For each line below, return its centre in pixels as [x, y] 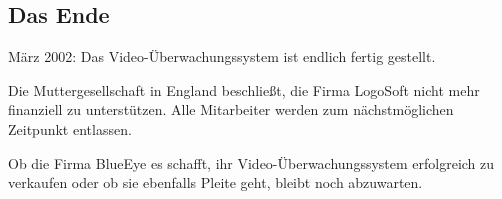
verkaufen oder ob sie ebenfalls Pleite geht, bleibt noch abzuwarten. [215, 182]
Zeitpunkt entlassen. [70, 128]
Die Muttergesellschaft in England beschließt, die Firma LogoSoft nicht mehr [244, 89]
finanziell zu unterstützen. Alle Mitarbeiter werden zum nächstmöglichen [231, 109]
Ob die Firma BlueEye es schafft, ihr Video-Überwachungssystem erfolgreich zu [251, 162]
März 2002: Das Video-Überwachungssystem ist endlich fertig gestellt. [222, 56]
